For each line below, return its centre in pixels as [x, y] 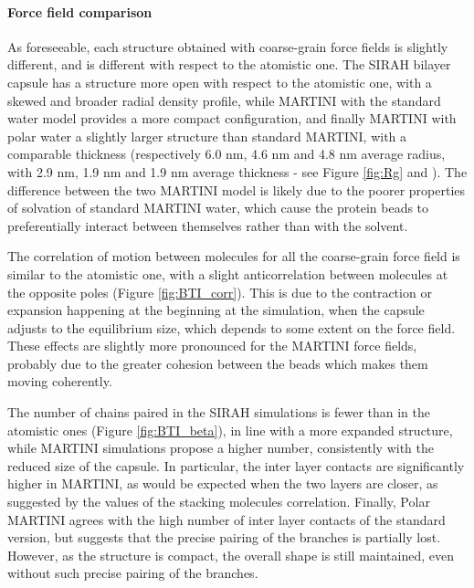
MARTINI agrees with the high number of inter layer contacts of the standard [226, 519]
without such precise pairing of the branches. [133, 573]
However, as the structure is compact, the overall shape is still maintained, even [231, 555]
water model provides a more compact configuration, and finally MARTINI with [232, 118]
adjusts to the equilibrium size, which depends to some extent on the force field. [232, 327]
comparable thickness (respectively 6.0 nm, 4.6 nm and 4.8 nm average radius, [226, 154]
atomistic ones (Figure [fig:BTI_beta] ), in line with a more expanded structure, [230, 430]
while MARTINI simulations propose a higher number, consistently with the [221, 448]
